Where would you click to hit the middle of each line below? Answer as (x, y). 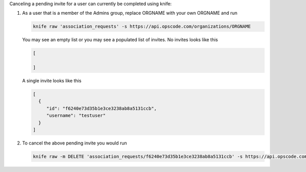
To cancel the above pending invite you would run (75, 143)
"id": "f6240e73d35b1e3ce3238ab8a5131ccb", (101, 108)
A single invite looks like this (52, 81)
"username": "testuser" (76, 116)
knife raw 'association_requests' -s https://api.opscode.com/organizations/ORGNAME (142, 26)
